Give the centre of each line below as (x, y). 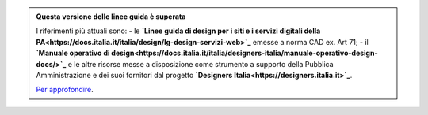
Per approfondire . (65, 90)
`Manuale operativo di (73, 53)
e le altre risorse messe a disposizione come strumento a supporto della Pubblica (201, 64)
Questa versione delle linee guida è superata (111, 17)
